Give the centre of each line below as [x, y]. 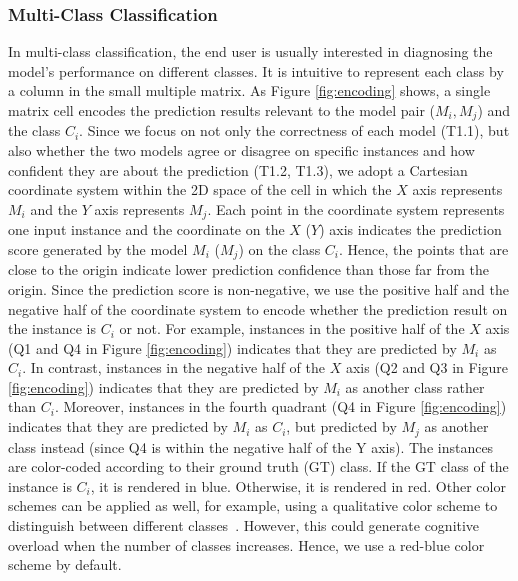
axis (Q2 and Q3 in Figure [427, 367]
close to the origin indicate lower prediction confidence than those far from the [249, 269]
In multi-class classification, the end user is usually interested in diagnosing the [250, 51]
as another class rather [415, 386]
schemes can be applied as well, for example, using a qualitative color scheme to [253, 505]
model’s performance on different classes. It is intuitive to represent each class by [256, 70]
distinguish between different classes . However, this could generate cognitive [244, 524]
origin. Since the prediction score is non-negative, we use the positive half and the [258, 288]
